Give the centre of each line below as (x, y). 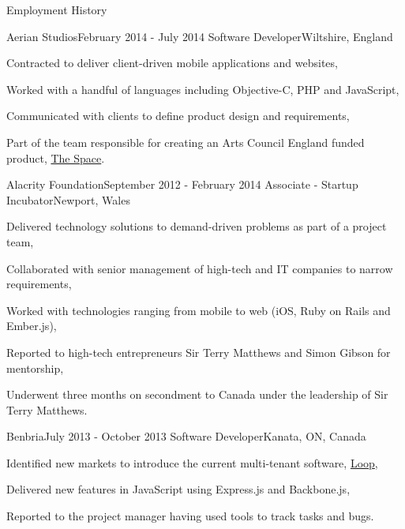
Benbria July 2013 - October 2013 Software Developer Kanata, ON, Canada (186, 436)
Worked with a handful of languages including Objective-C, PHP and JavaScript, (203, 89)
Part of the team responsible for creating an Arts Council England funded (186, 142)
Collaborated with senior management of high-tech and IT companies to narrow (200, 268)
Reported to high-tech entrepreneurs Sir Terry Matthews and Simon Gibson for (199, 352)
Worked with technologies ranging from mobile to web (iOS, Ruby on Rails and (199, 310)
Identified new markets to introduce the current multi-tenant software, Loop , (192, 462)
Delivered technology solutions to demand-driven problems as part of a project (197, 226)
